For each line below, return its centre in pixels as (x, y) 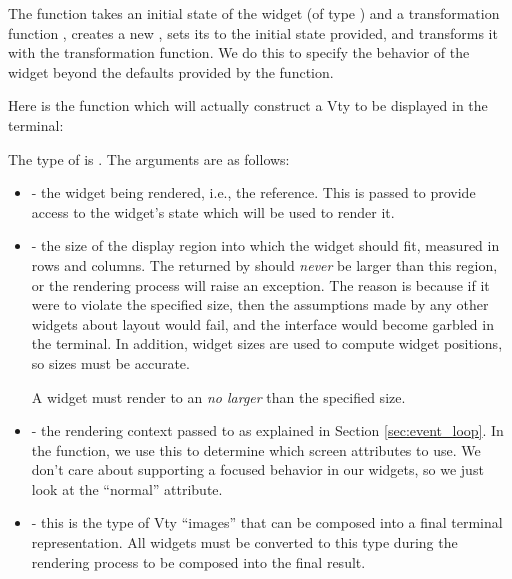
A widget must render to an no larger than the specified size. (218, 396)
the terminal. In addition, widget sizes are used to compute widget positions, (267, 343)
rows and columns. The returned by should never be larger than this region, (264, 264)
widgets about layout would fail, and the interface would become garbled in (262, 323)
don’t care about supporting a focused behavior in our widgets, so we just (257, 469)
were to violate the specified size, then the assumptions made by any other (260, 304)
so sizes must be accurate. (110, 362)
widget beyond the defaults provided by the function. (171, 71)
